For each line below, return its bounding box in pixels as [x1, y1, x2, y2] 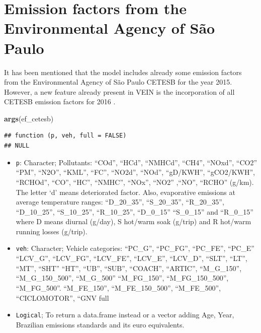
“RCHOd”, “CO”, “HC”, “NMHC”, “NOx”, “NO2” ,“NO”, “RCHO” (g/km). [16, 176, 254, 187]
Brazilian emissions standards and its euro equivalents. [16, 319, 185, 329]
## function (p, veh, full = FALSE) [4, 132, 127, 140]
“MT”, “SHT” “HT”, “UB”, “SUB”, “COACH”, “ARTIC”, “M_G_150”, [16, 262, 242, 273]
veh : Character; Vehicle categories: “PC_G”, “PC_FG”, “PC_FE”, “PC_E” [16, 243, 254, 253]
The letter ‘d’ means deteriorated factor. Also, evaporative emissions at [16, 186, 235, 197]
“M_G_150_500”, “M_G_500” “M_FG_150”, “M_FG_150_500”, [16, 273, 229, 283]
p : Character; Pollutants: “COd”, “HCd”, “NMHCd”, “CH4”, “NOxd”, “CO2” [16, 157, 257, 167]
